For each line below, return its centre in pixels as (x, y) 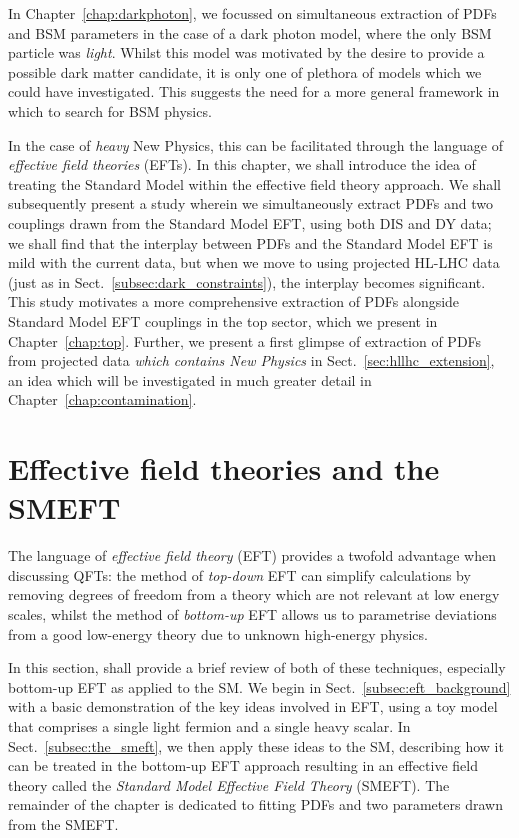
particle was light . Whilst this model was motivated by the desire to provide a (246, 52)
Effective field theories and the (224, 468)
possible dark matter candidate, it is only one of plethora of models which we (245, 71)
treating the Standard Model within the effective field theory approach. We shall (254, 183)
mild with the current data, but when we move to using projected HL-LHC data (254, 262)
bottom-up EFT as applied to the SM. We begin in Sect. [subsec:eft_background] (259, 686)
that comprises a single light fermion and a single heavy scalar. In (209, 725)
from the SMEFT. (63, 823)
